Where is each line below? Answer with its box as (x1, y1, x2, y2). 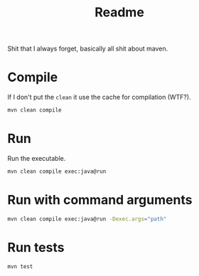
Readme (95, 4, 144, 21)
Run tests (7, 239, 65, 255)
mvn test (7, 262, 33, 270)
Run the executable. (7, 154, 66, 162)
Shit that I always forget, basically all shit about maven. (7, 44, 168, 53)
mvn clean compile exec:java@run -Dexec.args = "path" (7, 215, 167, 223)
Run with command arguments (7, 192, 193, 208)
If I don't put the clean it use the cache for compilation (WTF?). (7, 93, 191, 102)
